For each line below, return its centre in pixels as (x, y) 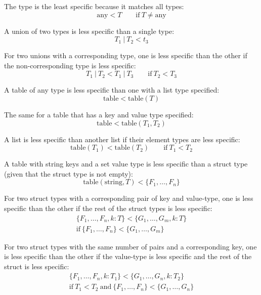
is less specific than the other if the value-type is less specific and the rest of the (128, 256)
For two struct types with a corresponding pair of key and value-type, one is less (129, 198)
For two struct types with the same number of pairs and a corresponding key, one (130, 246)
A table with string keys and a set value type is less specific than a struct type (126, 164)
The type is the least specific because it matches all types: (94, 6)
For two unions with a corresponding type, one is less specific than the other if (126, 55)
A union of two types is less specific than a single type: (89, 31)
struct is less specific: (37, 266)
